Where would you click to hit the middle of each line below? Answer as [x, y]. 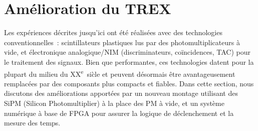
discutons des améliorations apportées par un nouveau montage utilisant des [121, 93]
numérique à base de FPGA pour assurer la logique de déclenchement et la [119, 113]
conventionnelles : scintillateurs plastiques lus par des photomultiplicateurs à [122, 42]
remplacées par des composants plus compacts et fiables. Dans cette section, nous [129, 83]
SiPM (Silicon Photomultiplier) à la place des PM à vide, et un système [114, 103]
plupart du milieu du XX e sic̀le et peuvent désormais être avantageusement [120, 73]
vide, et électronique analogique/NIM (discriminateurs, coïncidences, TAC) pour [127, 52]
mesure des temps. [32, 123]
